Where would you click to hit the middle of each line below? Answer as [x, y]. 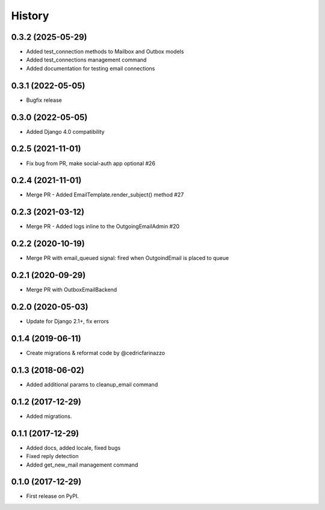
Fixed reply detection [52, 456]
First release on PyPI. [53, 496]
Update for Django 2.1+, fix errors [68, 321]
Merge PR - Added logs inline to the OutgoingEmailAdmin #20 [103, 227]
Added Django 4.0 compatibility [65, 131]
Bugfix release [44, 100]
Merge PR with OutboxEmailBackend [72, 290]
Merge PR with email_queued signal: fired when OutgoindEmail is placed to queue [128, 258]
